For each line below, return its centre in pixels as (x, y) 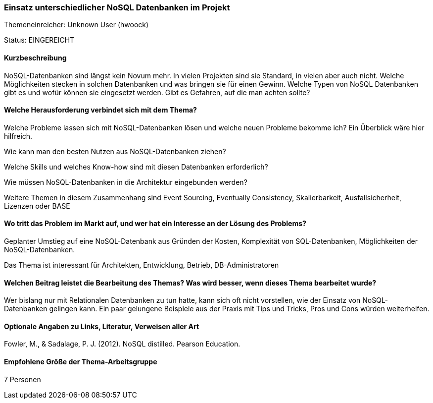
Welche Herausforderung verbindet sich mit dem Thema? (100, 110)
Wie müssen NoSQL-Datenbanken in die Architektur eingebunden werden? (126, 182)
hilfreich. (18, 136)
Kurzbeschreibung (35, 58)
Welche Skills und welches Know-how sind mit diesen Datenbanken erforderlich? (136, 167)
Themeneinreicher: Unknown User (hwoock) (76, 25)
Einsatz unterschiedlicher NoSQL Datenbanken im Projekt (117, 7)
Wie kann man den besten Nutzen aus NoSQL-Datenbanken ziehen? (115, 151)
